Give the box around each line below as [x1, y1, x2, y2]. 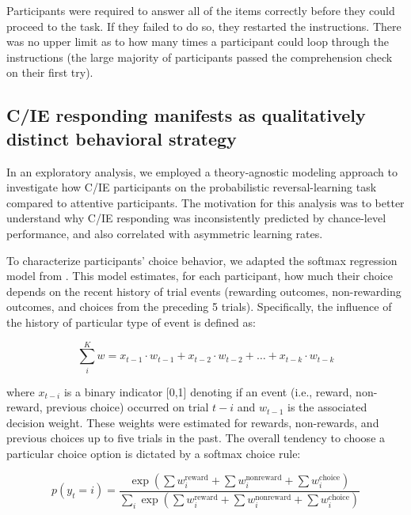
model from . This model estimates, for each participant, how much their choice [6, 267, 394, 284]
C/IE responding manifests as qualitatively [6, 103, 366, 127]
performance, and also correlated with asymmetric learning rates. [6, 225, 323, 241]
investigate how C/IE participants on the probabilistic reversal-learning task [6, 179, 377, 195]
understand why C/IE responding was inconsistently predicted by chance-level [6, 210, 386, 226]
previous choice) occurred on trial [46, 399, 209, 415]
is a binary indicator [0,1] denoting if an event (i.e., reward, [63, 383, 352, 400]
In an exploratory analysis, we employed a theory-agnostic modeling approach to [6, 163, 398, 180]
